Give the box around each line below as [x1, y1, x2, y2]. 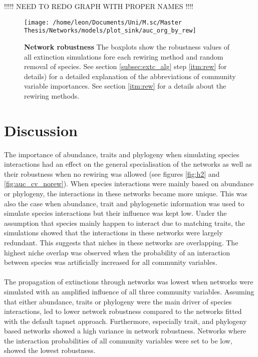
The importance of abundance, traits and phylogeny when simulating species [4, 149, 239, 159]
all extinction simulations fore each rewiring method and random [24, 51, 223, 62]
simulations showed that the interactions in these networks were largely [4, 227, 223, 238]
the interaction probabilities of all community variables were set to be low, [4, 335, 232, 345]
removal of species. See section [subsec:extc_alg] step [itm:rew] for [24, 61, 227, 72]
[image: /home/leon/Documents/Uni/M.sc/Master [24, 19, 182, 26]
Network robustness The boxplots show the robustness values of [24, 41, 230, 52]
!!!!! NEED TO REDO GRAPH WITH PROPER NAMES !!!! [4, 1, 193, 11]
